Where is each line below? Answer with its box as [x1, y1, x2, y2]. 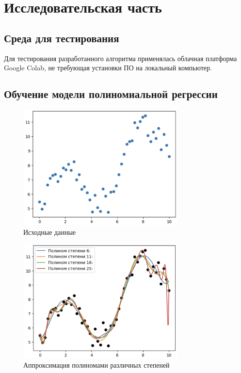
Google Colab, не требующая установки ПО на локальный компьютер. [4, 63, 212, 73]
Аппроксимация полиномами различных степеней [23, 359, 170, 370]
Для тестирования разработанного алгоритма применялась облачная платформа [4, 53, 237, 63]
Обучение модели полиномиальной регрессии [4, 86, 218, 101]
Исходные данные [23, 227, 76, 237]
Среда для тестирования [4, 30, 119, 45]
